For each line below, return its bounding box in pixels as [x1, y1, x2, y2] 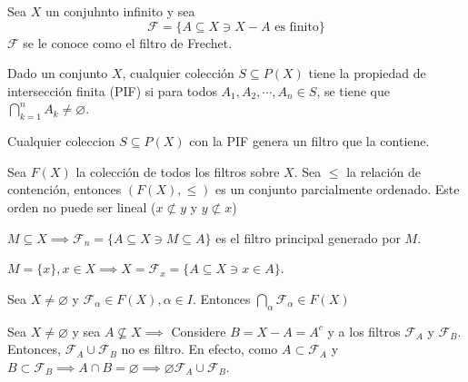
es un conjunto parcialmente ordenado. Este [215, 180, 460, 199]
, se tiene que [316, 81, 390, 100]
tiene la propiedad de [308, 64, 426, 83]
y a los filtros [327, 321, 401, 340]
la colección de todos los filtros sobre [75, 162, 280, 181]
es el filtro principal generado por [215, 228, 401, 247]
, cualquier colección [122, 64, 234, 83]
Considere [171, 321, 226, 340]
